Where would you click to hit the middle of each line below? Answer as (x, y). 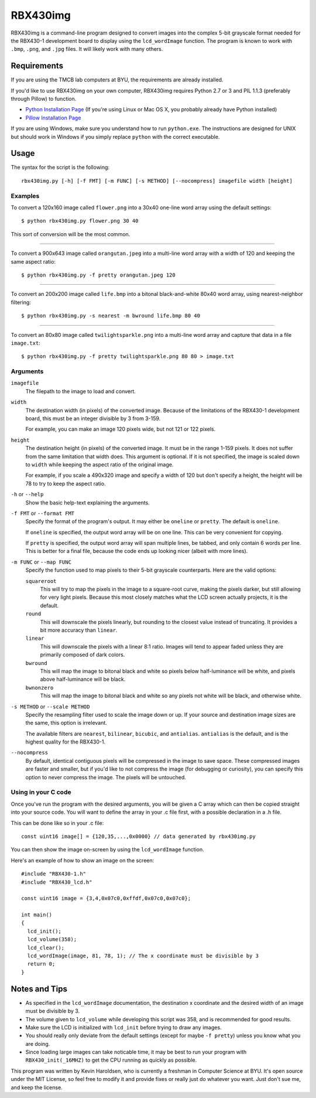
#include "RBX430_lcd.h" (57, 882)
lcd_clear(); (46, 947)
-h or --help (27, 495)
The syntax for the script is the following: (60, 168)
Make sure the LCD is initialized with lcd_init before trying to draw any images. (123, 1027)
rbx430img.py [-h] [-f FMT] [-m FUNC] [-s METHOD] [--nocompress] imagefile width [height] (157, 181)
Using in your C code (41, 792)
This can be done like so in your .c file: (57, 823)
